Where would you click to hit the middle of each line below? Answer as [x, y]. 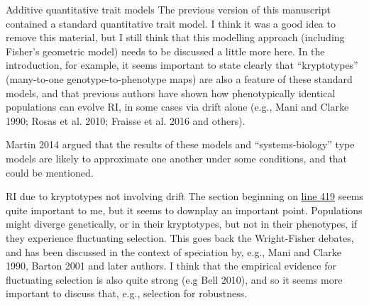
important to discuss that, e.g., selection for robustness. [127, 293]
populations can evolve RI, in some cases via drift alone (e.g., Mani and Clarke [177, 107]
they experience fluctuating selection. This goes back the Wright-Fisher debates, [180, 237]
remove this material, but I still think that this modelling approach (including [175, 37]
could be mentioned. [50, 172]
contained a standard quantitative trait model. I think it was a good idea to [171, 23]
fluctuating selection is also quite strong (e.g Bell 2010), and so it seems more [174, 279]
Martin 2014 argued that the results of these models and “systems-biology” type [180, 144]
